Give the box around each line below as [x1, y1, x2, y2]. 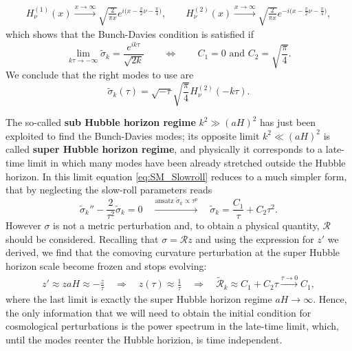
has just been [260, 115, 316, 129]
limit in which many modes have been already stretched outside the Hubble [27, 156, 346, 170]
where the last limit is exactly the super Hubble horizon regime [5, 292, 272, 306]
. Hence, [313, 292, 347, 306]
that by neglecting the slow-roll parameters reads [5, 182, 212, 197]
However [5, 218, 41, 233]
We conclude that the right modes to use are [5, 67, 194, 82]
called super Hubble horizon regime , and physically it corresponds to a [5, 142, 323, 156]
